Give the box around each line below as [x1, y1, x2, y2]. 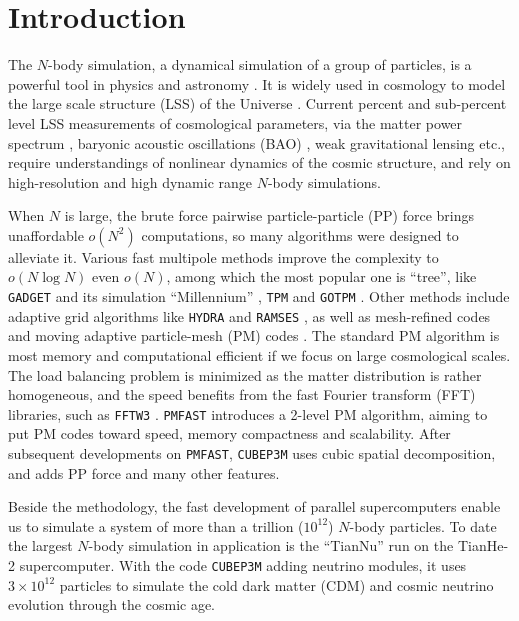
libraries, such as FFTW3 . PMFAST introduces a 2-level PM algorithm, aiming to [8, 403, 488, 424]
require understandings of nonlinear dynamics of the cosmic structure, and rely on [8, 152, 511, 173]
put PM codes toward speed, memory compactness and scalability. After [8, 423, 451, 444]
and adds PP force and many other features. [8, 462, 280, 483]
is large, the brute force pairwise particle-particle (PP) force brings [64, 205, 475, 226]
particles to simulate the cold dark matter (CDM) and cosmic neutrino [59, 574, 494, 595]
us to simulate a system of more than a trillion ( [8, 515, 304, 536]
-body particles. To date [349, 515, 497, 536]
